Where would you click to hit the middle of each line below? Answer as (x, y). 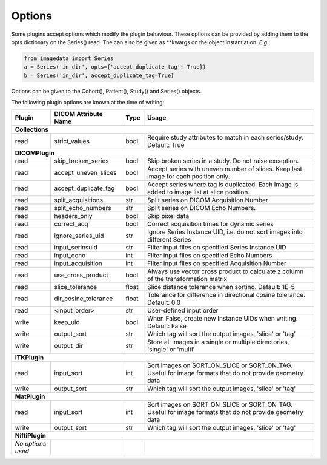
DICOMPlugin (35, 153)
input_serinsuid (76, 248)
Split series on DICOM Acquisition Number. (208, 200)
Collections (31, 129)
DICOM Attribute (78, 114)
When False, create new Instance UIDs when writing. (223, 319)
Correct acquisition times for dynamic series (210, 224)
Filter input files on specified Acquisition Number (217, 263)
